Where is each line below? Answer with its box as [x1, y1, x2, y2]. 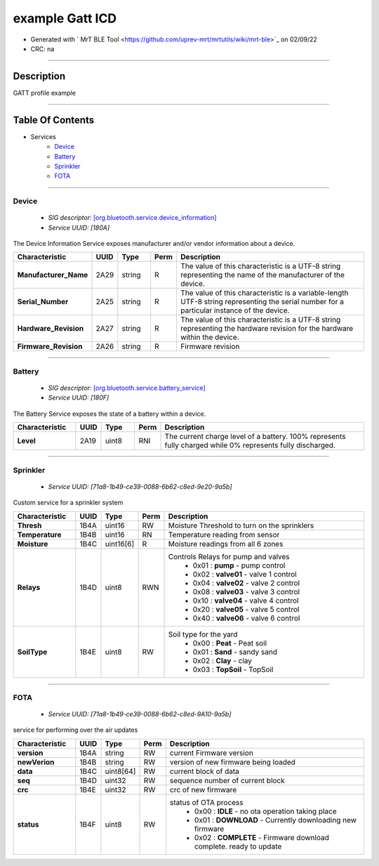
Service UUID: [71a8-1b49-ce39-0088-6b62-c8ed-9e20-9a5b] [48, 482, 232, 491]
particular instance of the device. [180, 306, 290, 315]
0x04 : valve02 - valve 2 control [192, 578, 300, 588]
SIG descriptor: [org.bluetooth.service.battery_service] [48, 383, 206, 392]
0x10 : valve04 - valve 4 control [192, 596, 299, 605]
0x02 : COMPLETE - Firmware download [194, 832, 329, 842]
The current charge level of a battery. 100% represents [164, 432, 346, 442]
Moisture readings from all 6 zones [168, 539, 284, 549]
